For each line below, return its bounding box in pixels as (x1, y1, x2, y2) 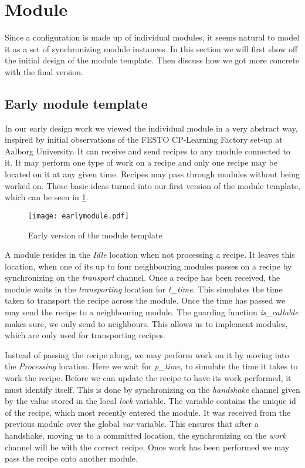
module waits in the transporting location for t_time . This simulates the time (5, 282, 283, 295)
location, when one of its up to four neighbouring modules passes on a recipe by (5, 260, 292, 272)
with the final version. (5, 65, 83, 78)
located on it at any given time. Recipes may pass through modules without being (5, 168, 300, 180)
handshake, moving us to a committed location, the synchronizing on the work (5, 429, 286, 442)
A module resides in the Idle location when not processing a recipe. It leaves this (5, 248, 295, 261)
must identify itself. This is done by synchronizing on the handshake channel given (5, 383, 300, 395)
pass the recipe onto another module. (5, 452, 138, 464)
